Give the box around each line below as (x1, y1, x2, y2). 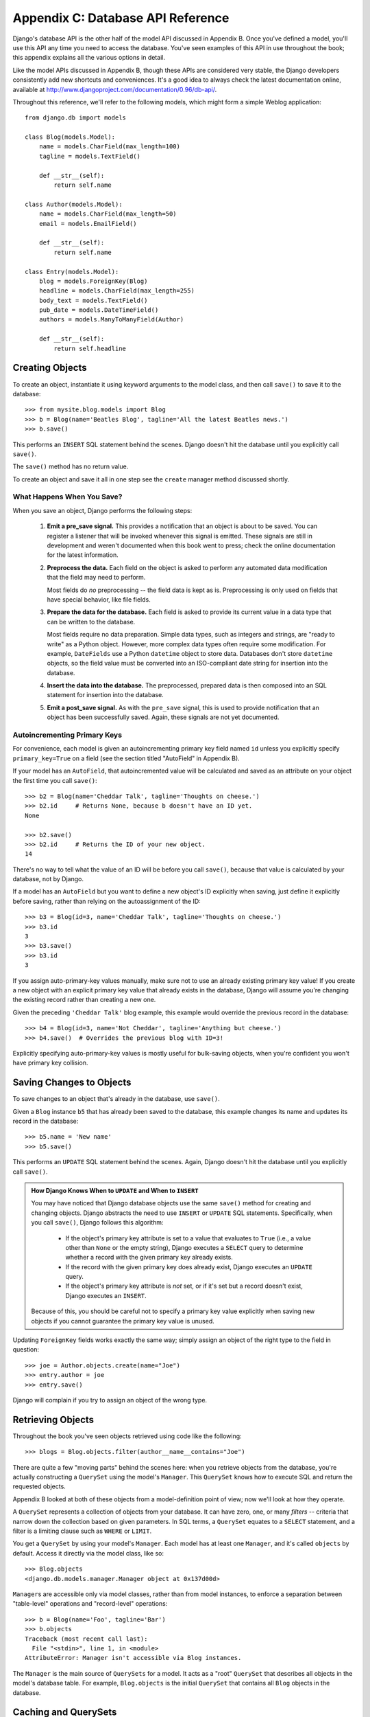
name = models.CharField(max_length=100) (38, 143, 181, 150)
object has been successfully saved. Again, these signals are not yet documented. (47, 713, 280, 721)
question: (12, 1345, 40, 1354)
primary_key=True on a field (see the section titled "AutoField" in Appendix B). (12, 754, 240, 762)
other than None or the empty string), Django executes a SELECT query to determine (65, 1243, 304, 1251)
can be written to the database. (47, 617, 136, 626)
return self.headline (53, 344, 127, 352)
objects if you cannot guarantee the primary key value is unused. (31, 1317, 215, 1325)
